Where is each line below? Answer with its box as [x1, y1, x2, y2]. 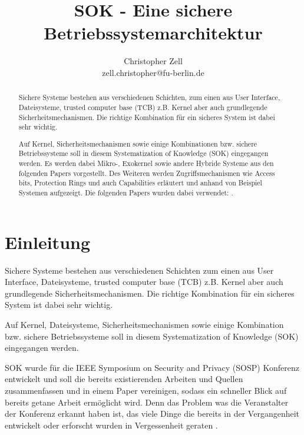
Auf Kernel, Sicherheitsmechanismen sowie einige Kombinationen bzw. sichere [18, 138, 257, 148]
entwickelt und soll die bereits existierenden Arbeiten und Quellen [5, 373, 243, 385]
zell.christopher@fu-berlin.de [102, 66, 204, 78]
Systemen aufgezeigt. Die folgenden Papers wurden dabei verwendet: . [18, 188, 233, 198]
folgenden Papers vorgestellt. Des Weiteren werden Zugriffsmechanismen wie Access [18, 168, 275, 178]
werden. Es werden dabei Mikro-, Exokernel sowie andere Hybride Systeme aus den [18, 158, 274, 168]
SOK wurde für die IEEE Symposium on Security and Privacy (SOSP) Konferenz [5, 361, 299, 373]
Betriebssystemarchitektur [44, 21, 263, 45]
